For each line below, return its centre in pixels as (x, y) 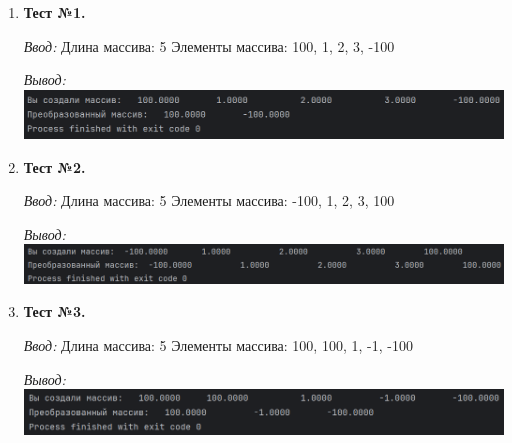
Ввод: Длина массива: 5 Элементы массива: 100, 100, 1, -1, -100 (218, 344)
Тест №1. (54, 12)
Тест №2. (54, 166)
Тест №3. (54, 311)
